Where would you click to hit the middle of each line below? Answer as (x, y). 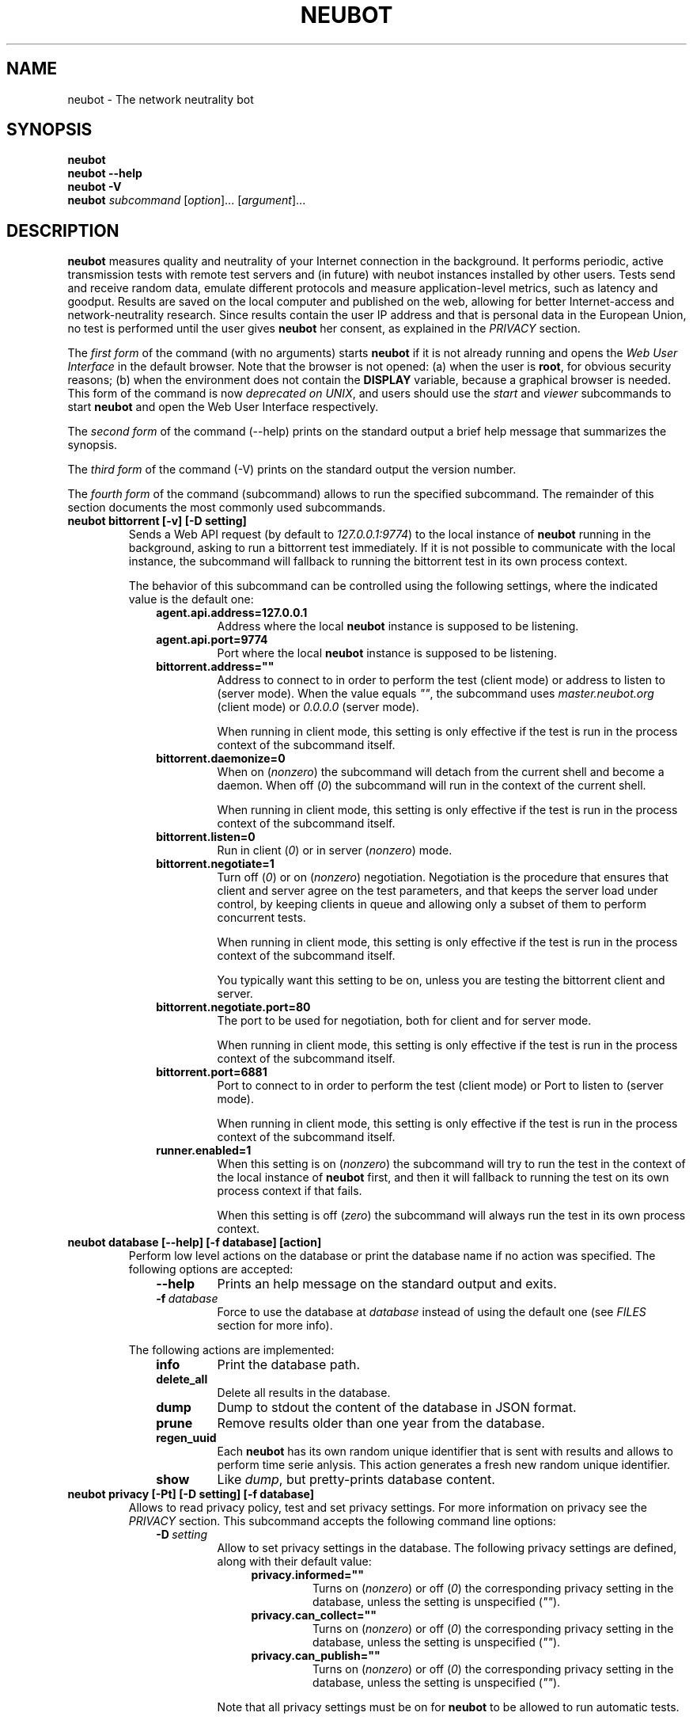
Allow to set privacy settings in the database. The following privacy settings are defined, (447, 1548)
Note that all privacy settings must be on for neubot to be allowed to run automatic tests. (448, 1707)
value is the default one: (191, 599)
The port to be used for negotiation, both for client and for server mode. (404, 1021)
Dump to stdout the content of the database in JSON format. (397, 1408)
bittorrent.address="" (215, 667)
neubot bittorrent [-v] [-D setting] (157, 521)
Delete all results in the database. (304, 1393)
